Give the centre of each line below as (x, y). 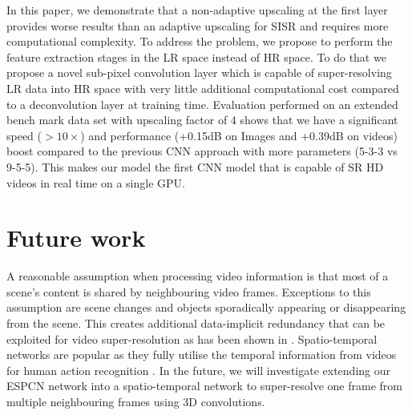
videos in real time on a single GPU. (96, 182)
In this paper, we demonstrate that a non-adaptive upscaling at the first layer (197, 10)
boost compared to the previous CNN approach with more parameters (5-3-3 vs (202, 151)
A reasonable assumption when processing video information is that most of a (198, 276)
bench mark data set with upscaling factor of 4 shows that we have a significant (202, 120)
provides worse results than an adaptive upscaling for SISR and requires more (198, 25)
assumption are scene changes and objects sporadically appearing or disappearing (206, 307)
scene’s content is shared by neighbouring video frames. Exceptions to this (189, 291)
